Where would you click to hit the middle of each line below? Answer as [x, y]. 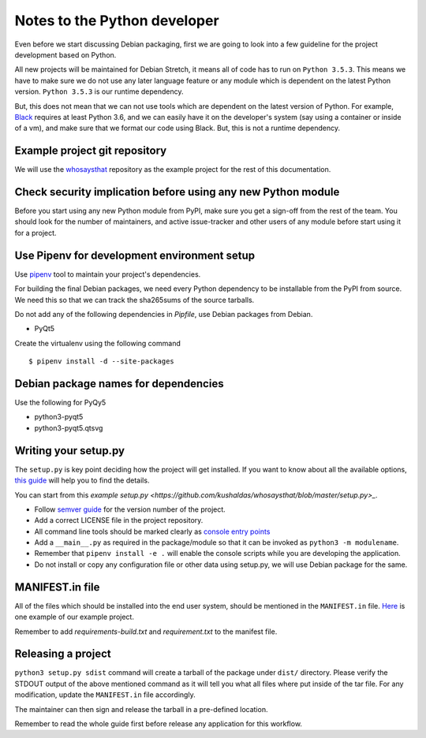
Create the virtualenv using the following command [97, 343]
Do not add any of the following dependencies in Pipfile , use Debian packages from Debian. [164, 314]
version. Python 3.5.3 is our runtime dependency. [99, 91]
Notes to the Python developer [117, 20]
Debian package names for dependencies [119, 384]
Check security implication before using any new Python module [177, 192]
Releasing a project [63, 654]
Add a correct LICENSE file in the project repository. [119, 520]
